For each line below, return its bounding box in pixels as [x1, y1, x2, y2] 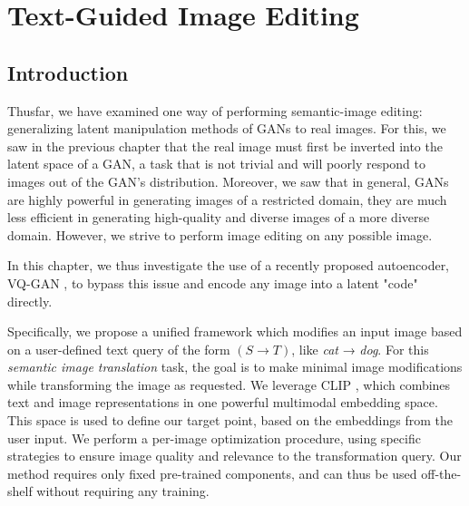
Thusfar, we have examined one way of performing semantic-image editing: [7, 101, 423, 120]
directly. [7, 291, 53, 310]
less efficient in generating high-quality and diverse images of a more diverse [7, 208, 430, 227]
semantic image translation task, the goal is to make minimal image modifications [7, 357, 463, 376]
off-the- [421, 463, 462, 482]
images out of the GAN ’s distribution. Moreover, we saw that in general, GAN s [7, 171, 449, 190]
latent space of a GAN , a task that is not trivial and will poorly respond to [7, 154, 426, 173]
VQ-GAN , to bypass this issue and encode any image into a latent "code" [7, 273, 418, 292]
